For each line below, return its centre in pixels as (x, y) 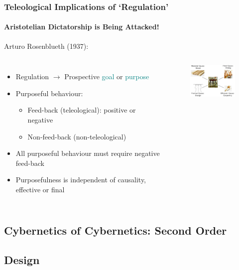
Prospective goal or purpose (107, 76)
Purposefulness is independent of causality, (81, 180)
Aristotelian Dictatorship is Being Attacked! (82, 27)
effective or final (40, 189)
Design (22, 259)
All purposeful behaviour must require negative (88, 153)
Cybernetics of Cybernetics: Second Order (116, 230)
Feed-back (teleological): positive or (82, 110)
